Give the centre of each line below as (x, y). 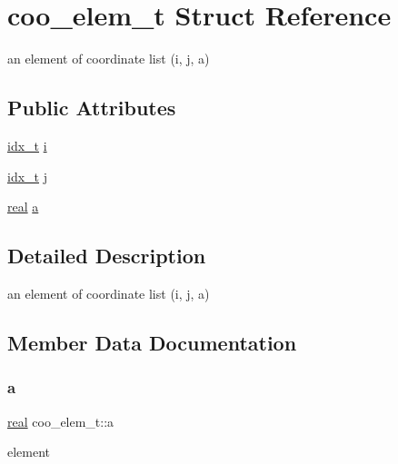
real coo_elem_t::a (61, 421)
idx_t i (27, 145)
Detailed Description (107, 256)
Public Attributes (92, 108)
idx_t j (27, 176)
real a (23, 207)
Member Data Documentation (152, 342)
